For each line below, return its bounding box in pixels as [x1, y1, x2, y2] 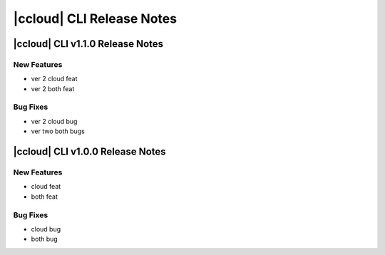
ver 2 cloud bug [31, 117, 78, 125]
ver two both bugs [31, 127, 85, 135]
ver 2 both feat [31, 84, 75, 93]
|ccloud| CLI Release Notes [13, 11, 178, 26]
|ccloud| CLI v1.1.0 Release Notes [13, 38, 164, 50]
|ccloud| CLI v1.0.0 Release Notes [13, 146, 167, 158]
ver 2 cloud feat [31, 75, 78, 83]
